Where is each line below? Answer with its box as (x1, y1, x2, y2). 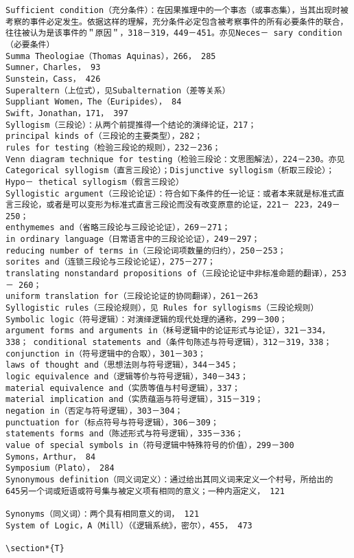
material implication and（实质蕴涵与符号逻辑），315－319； (5, 394, 263, 405)
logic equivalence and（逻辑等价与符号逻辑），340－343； (5, 372, 248, 381)
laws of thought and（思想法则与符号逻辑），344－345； (5, 360, 239, 370)
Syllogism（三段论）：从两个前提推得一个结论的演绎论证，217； (5, 120, 257, 130)
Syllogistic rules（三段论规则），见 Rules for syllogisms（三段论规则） (5, 303, 319, 313)
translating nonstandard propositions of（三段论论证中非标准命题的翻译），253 (5, 269, 346, 279)
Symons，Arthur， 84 (5, 451, 96, 462)
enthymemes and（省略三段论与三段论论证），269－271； (5, 223, 231, 233)
